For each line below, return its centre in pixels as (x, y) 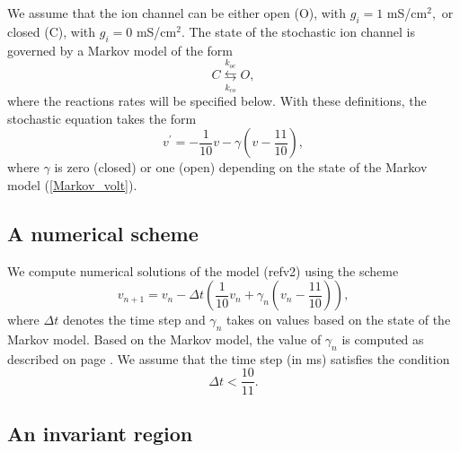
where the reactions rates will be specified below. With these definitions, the (217, 101)
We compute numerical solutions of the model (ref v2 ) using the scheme (203, 270)
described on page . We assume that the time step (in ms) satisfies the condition (229, 358)
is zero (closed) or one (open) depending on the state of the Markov (241, 167)
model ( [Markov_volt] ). (72, 184)
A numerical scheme (103, 233)
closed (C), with (52, 31)
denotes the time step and (134, 320)
